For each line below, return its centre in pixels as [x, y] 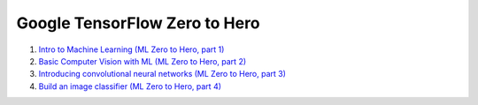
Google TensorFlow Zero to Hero [138, 23]
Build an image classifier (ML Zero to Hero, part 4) [130, 86]
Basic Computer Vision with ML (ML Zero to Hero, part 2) [143, 61]
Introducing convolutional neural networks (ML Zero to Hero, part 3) [162, 74]
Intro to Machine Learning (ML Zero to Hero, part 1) [131, 49]
